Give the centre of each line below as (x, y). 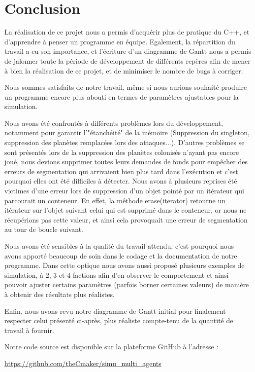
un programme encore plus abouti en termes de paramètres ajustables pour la (122, 96)
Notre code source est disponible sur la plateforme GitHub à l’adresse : (112, 347)
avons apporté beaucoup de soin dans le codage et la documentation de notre (121, 255)
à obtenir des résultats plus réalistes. (60, 294)
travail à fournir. (29, 330)
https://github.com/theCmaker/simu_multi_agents (83, 363)
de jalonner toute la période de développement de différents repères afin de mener (127, 60)
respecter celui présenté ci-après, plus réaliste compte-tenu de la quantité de (119, 320)
